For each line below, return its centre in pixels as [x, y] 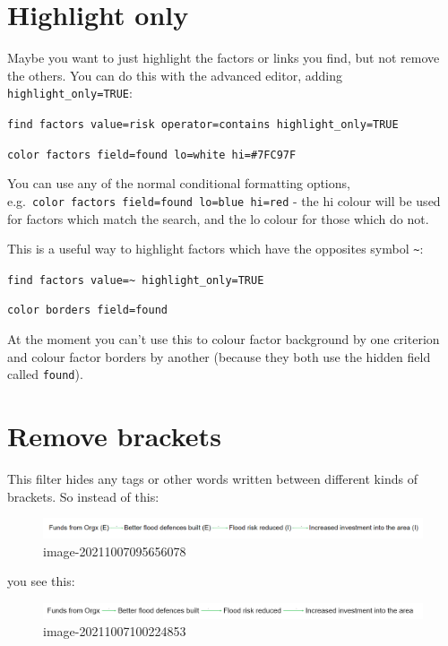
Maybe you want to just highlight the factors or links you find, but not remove [224, 58]
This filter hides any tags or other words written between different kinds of [212, 479]
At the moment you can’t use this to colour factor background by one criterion [224, 339]
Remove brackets [114, 436]
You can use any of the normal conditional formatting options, [179, 183]
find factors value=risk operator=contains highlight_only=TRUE [203, 124]
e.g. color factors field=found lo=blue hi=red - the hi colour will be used [224, 200]
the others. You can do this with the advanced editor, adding [175, 75]
